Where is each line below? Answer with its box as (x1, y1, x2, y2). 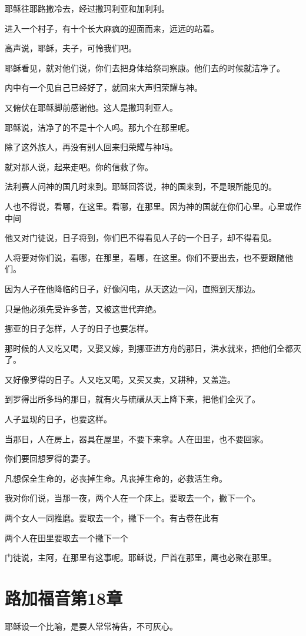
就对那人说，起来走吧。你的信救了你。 (5, 160, 153, 173)
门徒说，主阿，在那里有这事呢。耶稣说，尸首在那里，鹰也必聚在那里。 (5, 551, 277, 564)
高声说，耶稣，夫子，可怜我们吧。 (5, 42, 137, 54)
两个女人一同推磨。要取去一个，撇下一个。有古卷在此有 (5, 512, 219, 524)
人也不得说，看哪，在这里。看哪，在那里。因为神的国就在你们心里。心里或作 (5, 200, 301, 212)
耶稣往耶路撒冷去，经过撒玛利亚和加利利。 (5, 2, 169, 14)
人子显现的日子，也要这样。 (5, 413, 112, 425)
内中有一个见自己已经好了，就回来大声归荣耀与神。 (5, 81, 202, 94)
